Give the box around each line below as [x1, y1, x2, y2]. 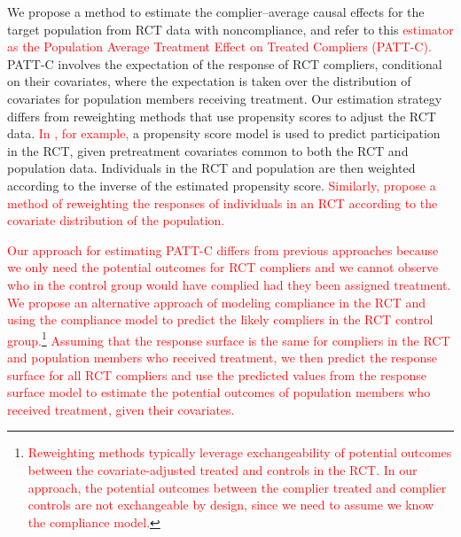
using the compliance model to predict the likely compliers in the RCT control [7, 310, 434, 329]
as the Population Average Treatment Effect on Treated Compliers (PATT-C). [7, 37, 432, 56]
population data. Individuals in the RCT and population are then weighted [7, 159, 416, 177]
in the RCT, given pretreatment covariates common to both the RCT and [7, 141, 409, 160]
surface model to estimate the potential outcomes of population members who [7, 383, 431, 401]
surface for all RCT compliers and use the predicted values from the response [7, 365, 426, 384]
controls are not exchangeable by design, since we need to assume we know [27, 495, 434, 514]
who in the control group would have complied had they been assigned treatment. [7, 275, 451, 293]
